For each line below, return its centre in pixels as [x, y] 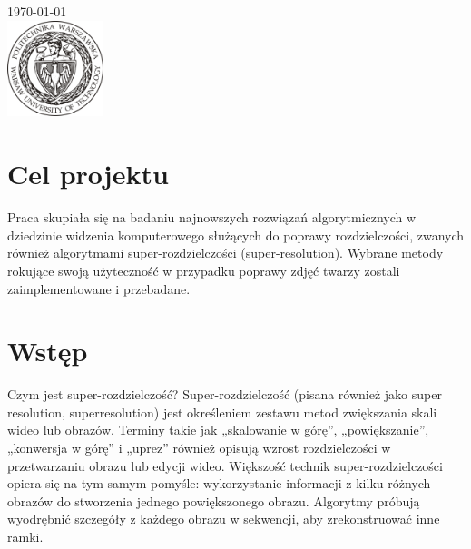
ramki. [25, 536]
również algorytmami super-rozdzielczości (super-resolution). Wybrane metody [226, 253]
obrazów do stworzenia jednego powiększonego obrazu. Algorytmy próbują [214, 500]
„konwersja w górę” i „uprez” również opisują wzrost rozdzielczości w [199, 447]
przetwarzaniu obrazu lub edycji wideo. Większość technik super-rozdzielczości [225, 465]
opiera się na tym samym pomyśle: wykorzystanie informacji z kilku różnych [219, 483]
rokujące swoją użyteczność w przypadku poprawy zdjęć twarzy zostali [204, 270]
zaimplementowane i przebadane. [99, 288]
